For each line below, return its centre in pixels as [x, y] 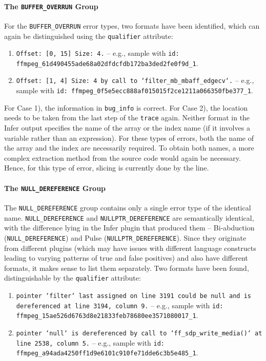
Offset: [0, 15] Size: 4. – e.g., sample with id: [98, 53]
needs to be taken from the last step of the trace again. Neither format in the [127, 118]
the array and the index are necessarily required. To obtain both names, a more [129, 148]
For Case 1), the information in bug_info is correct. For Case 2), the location [126, 107]
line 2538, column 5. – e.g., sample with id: [90, 342]
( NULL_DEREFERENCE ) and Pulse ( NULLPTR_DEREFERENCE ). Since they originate [125, 237]
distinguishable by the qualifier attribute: [73, 278]
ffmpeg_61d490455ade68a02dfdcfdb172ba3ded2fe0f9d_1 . [107, 63]
